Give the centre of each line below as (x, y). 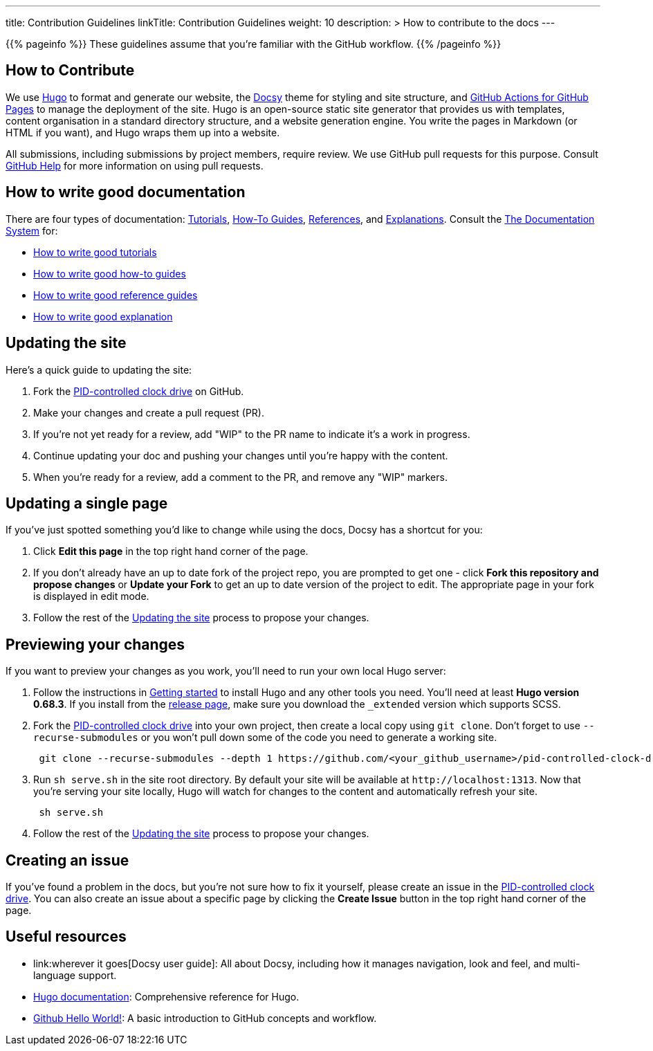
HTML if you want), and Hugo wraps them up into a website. (143, 132)
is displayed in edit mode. (91, 596)
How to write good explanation (103, 316)
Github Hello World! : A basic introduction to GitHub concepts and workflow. (205, 1018)
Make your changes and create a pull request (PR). (149, 412)
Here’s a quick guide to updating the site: (99, 369)
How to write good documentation (126, 192)
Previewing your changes (95, 644)
